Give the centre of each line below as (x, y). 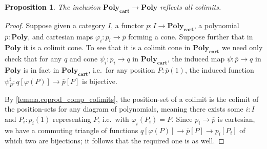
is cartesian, (236, 119)
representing (72, 119)
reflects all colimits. (191, 7)
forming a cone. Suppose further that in (191, 36)
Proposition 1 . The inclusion (53, 7)
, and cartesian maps (60, 36)
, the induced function (219, 69)
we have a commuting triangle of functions (71, 130)
